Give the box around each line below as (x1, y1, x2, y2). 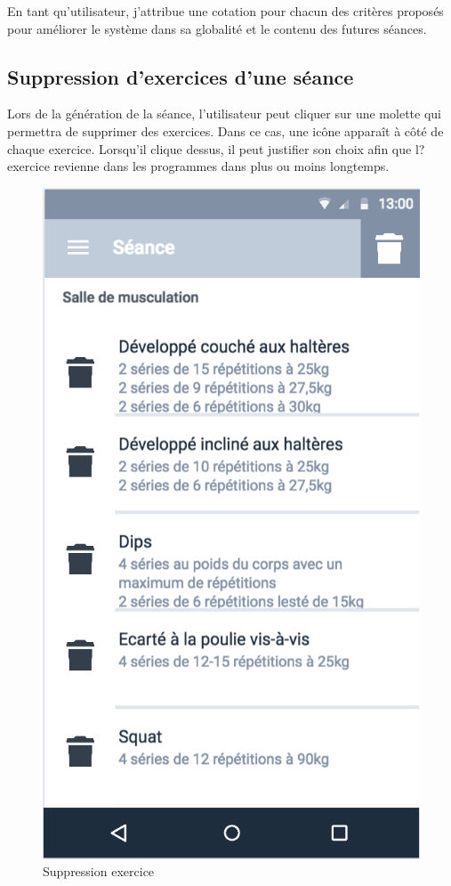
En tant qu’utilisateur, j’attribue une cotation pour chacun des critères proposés (7, 2, 444, 20)
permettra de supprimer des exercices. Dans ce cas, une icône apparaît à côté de (7, 121, 444, 140)
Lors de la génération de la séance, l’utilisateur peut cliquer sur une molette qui (7, 104, 441, 123)
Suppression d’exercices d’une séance (7, 62, 354, 90)
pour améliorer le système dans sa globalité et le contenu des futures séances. (7, 19, 427, 37)
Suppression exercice (43, 862, 155, 881)
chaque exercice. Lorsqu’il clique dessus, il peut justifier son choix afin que (7, 139, 412, 158)
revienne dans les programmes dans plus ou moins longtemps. (53, 157, 390, 175)
